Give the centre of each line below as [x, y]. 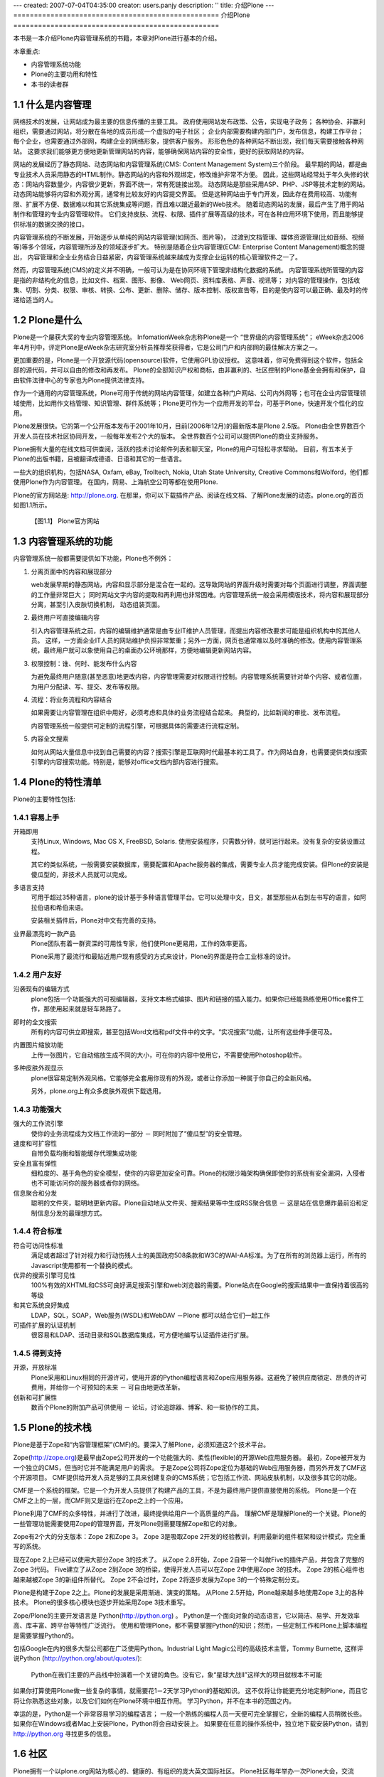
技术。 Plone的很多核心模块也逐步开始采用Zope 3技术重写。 [101, 1602]
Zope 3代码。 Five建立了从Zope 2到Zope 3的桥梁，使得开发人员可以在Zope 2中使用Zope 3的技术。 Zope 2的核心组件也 [189, 1569]
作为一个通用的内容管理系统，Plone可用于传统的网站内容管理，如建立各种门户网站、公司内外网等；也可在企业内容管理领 [190, 393]
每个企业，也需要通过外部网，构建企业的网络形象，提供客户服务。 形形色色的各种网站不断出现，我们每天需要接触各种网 [188, 141]
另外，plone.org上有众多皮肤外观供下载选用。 [98, 1090]
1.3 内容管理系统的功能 [63, 541]
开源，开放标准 [35, 1368]
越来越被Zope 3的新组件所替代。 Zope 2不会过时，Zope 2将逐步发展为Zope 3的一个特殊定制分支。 [158, 1579]
